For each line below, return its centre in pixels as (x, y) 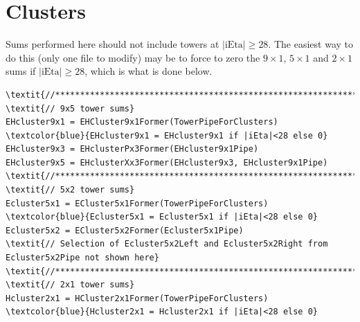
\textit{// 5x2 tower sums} (70, 190)
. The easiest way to (310, 44)
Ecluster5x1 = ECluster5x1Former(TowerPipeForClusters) (137, 203)
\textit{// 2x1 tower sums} (70, 285)
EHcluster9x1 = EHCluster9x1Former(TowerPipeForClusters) (142, 122)
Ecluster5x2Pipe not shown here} (82, 258)
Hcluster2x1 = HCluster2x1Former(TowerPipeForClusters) (137, 298)
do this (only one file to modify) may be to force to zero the (133, 57)
